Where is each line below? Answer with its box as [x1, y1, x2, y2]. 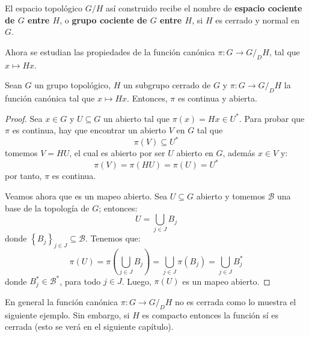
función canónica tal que [5, 91, 95, 104]
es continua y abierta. [177, 91, 257, 104]
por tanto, [5, 169, 42, 182]
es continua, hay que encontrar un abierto [12, 124, 166, 136]
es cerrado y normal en [215, 13, 299, 26]
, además [222, 147, 255, 159]
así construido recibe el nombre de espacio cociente [105, 2, 302, 14]
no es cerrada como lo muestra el [174, 295, 296, 308]
